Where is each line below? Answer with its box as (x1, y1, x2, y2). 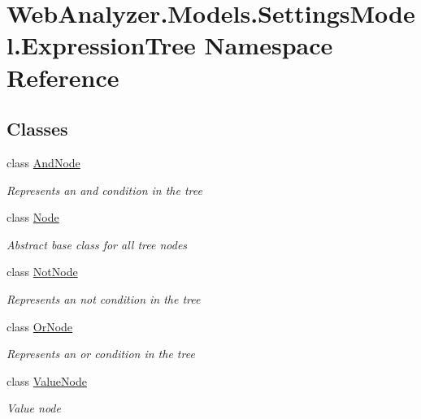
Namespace (204, 28, 333, 62)
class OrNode (7, 317, 73, 335)
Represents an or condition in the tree (7, 345, 195, 362)
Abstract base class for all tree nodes (7, 235, 188, 253)
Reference (7, 60, 119, 93)
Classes (7, 116, 68, 141)
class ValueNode (7, 372, 87, 389)
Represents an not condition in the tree (7, 290, 201, 307)
